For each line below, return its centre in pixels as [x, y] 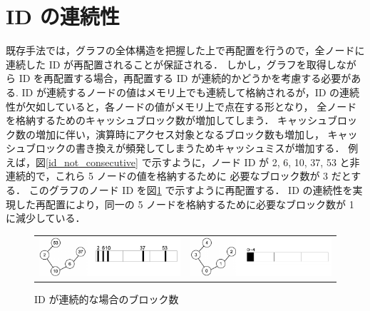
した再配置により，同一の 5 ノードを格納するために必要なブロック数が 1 [185, 204]
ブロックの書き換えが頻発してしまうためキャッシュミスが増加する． [185, 148]
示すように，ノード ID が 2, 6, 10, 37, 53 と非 [256, 162]
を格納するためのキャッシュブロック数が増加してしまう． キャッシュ [167, 120]
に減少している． [46, 218]
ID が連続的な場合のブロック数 [107, 299]
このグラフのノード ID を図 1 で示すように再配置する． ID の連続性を [191, 190]
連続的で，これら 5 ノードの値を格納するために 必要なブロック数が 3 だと [179, 176]
